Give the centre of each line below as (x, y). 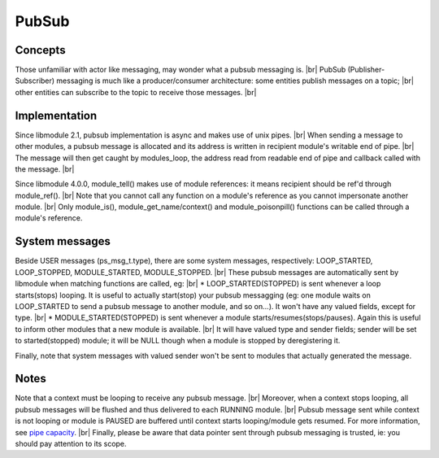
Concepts (40, 50)
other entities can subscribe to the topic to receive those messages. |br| (136, 92)
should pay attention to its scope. (71, 443)
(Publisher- (366, 70)
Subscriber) (35, 81)
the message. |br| (45, 169)
